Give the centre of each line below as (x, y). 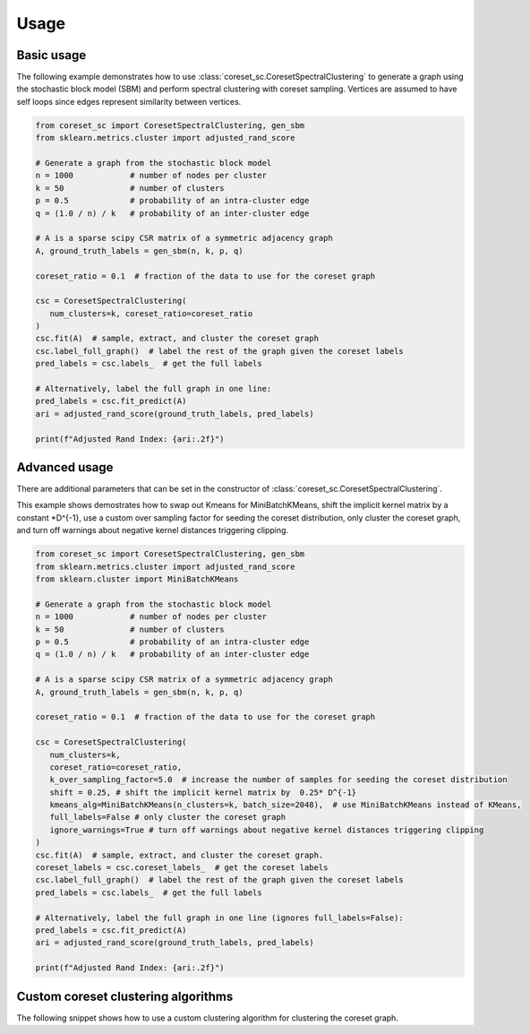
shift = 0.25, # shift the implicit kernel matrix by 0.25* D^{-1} (203, 792)
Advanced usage (65, 467)
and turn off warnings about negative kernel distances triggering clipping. (153, 530)
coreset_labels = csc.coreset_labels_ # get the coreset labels (182, 868)
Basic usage (51, 55)
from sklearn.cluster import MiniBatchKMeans (137, 579)
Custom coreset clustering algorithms (125, 996)
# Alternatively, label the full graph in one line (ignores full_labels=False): (220, 918)
